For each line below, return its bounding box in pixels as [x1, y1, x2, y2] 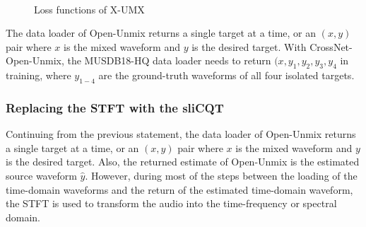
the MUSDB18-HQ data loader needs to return [67, 53, 271, 68]
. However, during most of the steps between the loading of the [85, 168, 358, 182]
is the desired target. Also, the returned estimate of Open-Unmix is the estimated [6, 154, 360, 169]
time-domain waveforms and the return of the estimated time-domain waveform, [6, 182, 353, 197]
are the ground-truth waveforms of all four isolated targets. [98, 68, 355, 83]
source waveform [6, 168, 77, 182]
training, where [6, 68, 71, 83]
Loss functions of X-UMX [34, 1, 145, 16]
